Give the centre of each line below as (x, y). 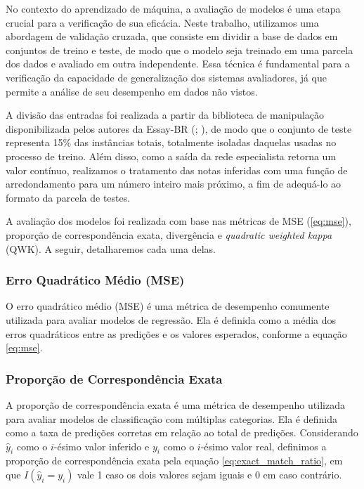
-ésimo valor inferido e (102, 446)
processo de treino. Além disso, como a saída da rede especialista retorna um (171, 156)
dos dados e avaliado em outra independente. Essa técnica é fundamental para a (178, 64)
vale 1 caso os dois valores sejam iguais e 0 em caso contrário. (210, 475)
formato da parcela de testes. (68, 197)
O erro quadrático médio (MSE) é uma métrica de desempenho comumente (168, 306)
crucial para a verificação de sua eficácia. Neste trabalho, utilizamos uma (162, 22)
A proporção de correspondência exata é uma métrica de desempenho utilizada (175, 404)
